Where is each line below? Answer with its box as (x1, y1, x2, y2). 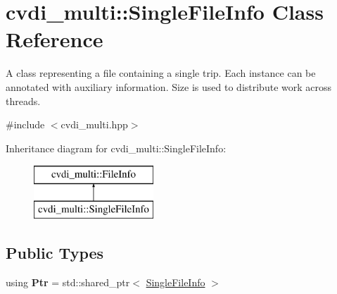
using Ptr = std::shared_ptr (6, 274, 130, 289)
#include (6, 117, 45, 132)
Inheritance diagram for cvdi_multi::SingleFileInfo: (6, 140, 227, 155)
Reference (6, 25, 103, 54)
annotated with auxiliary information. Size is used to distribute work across (6, 79, 332, 94)
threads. (6, 93, 41, 108)
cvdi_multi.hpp (61, 117, 128, 132)
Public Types (6, 241, 104, 263)
